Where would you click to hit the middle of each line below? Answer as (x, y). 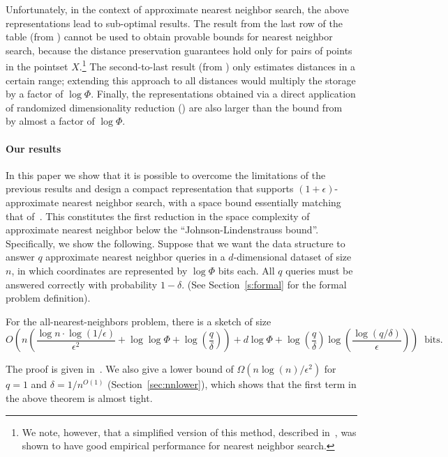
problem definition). (48, 298)
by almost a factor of (50, 121)
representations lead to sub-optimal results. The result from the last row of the (174, 23)
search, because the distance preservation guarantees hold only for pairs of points (179, 50)
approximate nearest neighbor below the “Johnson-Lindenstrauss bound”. (162, 230)
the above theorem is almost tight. (79, 397)
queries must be (319, 270)
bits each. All (246, 270)
